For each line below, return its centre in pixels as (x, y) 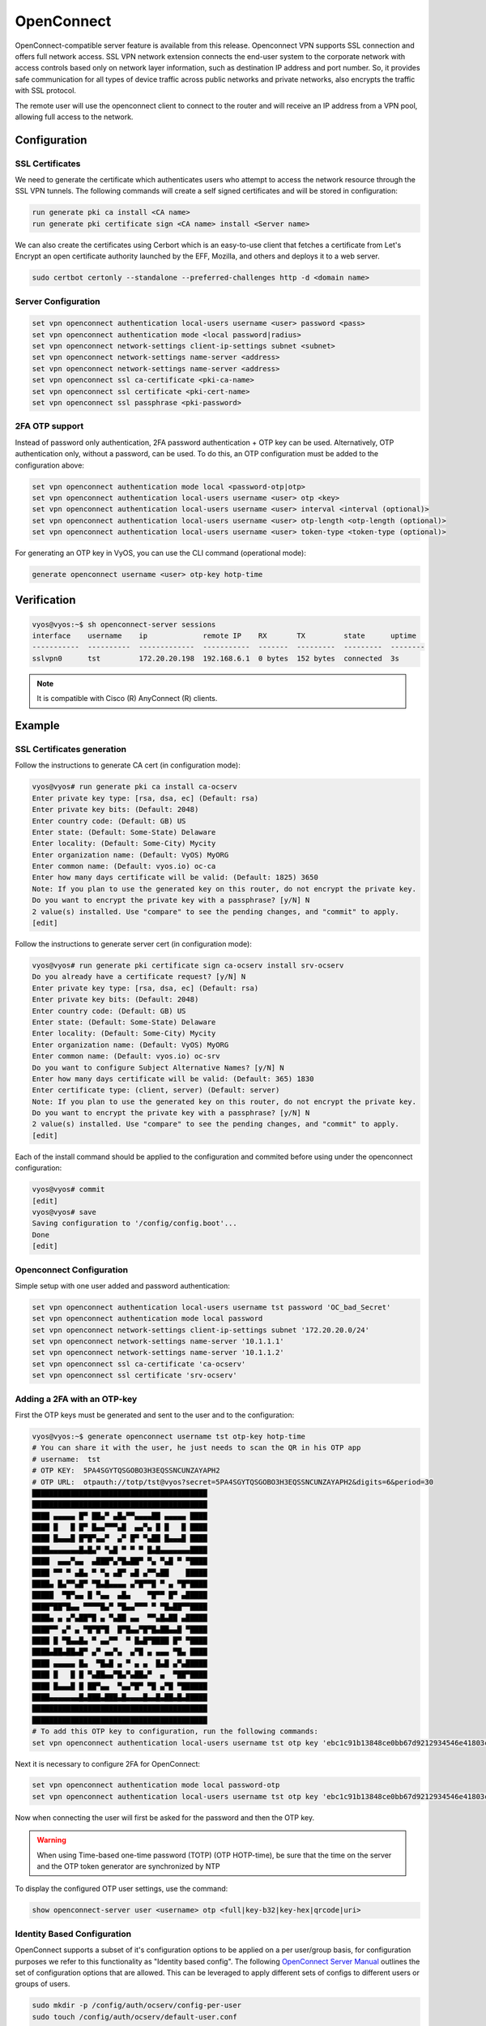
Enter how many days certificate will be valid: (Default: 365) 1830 (173, 1079)
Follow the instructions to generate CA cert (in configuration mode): (128, 765)
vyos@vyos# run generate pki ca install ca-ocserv (135, 787)
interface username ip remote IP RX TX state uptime (224, 636)
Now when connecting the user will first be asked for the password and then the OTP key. (165, 1817)
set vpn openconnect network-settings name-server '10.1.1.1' (158, 1342)
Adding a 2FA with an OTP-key (76, 1399)
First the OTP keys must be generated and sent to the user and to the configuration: (155, 1415)
